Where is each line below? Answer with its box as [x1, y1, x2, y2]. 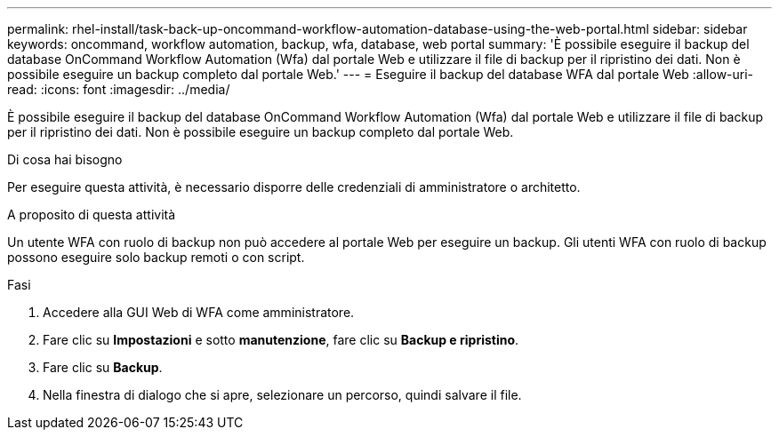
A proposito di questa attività [7, 207, 176, 222]
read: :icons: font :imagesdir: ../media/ [7, 82, 230, 97]
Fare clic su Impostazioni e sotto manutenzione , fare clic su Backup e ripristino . [43, 332, 519, 347]
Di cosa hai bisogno [7, 152, 123, 167]
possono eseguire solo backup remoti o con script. [7, 250, 305, 265]
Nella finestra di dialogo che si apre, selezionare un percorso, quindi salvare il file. [43, 387, 522, 402]
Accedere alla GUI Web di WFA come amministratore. [43, 305, 355, 320]
